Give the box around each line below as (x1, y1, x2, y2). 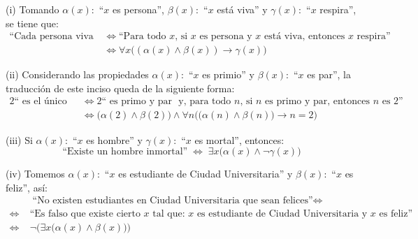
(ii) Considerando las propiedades (6, 67, 149, 82)
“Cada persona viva (9, 31, 94, 42)
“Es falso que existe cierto (29, 209, 140, 219)
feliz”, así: (6, 180, 48, 194)
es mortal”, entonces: (194, 132, 284, 147)
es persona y (199, 31, 252, 42)
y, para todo (178, 96, 231, 107)
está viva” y (217, 2, 268, 16)
